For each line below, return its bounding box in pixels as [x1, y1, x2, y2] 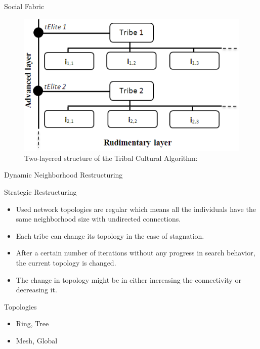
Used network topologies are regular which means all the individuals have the [16, 203, 256, 214]
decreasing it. [16, 284, 57, 295]
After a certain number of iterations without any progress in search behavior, [16, 247, 255, 258]
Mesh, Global [16, 335, 58, 345]
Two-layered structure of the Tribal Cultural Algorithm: [24, 152, 198, 163]
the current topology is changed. [16, 257, 116, 268]
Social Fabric [4, 1, 45, 11]
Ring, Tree [16, 318, 49, 329]
